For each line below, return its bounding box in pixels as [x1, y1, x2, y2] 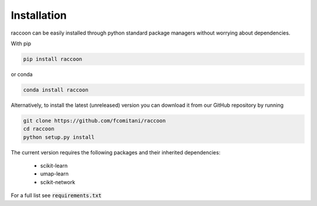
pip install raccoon [23, 56, 82, 62]
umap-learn [40, 170, 69, 177]
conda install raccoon [23, 86, 89, 93]
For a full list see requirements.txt [11, 192, 102, 199]
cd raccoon [23, 126, 55, 132]
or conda [11, 70, 33, 77]
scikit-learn [40, 162, 68, 170]
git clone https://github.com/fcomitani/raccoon [23, 117, 166, 124]
